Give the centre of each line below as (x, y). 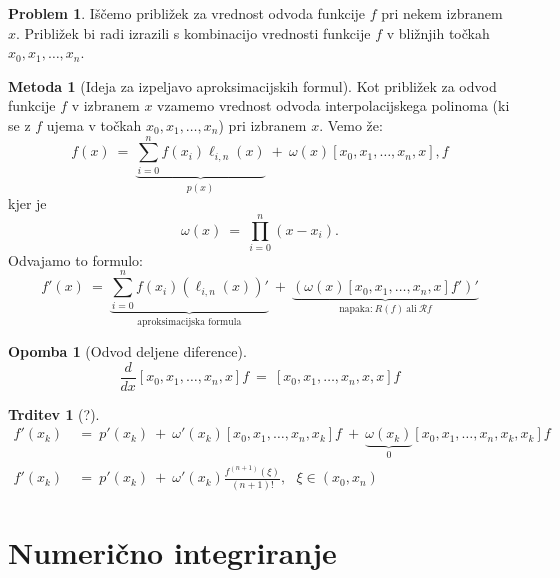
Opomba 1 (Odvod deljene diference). (127, 351)
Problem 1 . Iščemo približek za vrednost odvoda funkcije (187, 13)
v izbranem (105, 105)
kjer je (27, 203)
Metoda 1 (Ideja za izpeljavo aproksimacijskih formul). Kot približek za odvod (252, 85)
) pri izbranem (262, 124)
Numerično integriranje (172, 551)
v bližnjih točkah (438, 32)
